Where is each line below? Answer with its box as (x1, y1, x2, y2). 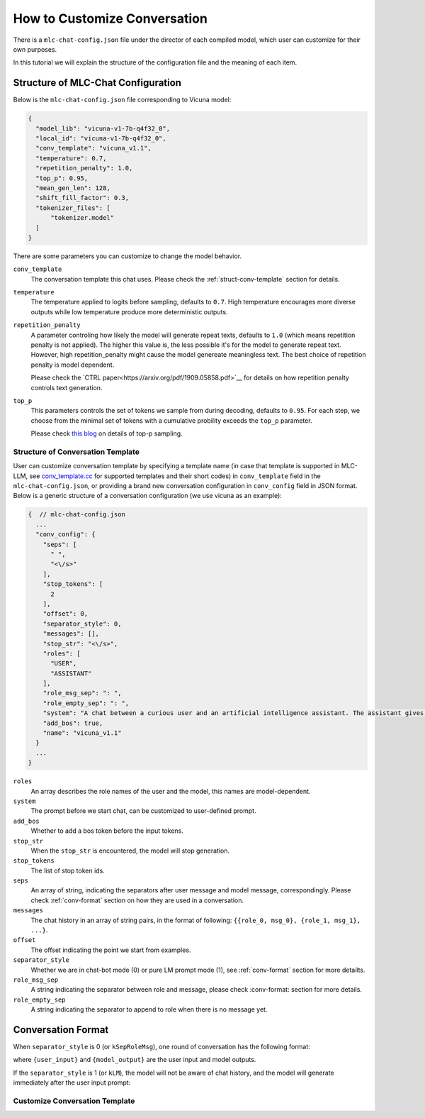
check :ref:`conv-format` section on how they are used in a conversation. (30, 896, 244, 904)
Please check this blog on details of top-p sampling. (30, 429, 183, 438)
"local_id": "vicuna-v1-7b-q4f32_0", (35, 135, 166, 142)
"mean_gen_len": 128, (35, 184, 111, 192)
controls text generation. (30, 383, 103, 392)
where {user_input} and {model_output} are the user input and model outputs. (13, 1056, 256, 1064)
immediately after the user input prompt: (13, 1078, 131, 1087)
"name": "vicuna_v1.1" (42, 729, 122, 737)
